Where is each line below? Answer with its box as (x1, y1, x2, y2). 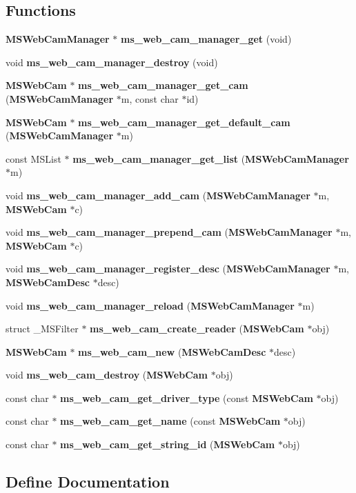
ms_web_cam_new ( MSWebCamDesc (78, 344, 266, 359)
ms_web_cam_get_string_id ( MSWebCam (60, 437, 275, 452)
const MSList (6, 151, 61, 165)
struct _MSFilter (6, 321, 79, 336)
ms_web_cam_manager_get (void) (121, 32, 292, 46)
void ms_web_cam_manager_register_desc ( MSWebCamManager (6, 261, 330, 276)
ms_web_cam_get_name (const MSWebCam (60, 414, 281, 428)
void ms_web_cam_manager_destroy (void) (6, 54, 218, 69)
